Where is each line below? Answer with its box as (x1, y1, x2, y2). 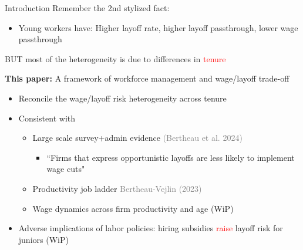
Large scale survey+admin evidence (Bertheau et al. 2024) (32, 131, 243, 144)
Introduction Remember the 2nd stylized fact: (5, 2, 170, 13)
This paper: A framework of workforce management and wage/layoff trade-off (5, 72, 289, 85)
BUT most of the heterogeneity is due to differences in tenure (5, 52, 226, 65)
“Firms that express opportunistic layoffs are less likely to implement (46, 151, 295, 163)
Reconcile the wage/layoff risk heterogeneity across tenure (18, 92, 227, 104)
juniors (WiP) (18, 233, 69, 245)
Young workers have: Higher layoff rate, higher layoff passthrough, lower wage (18, 21, 298, 33)
